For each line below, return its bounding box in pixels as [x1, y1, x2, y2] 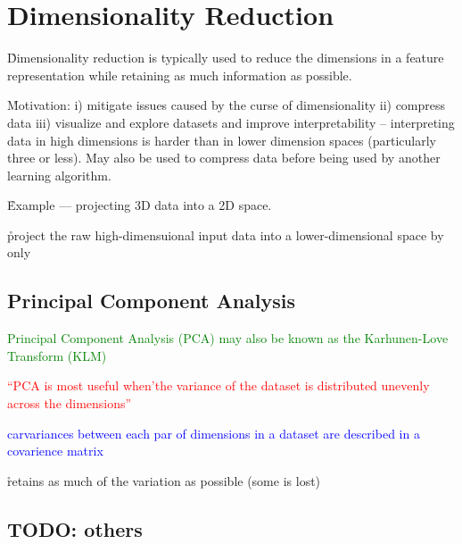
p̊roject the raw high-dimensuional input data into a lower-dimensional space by [7, 225, 444, 244]
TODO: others [7, 515, 143, 542]
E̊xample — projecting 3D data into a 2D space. [7, 196, 272, 214]
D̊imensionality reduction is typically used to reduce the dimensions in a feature [7, 48, 444, 67]
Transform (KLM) [7, 346, 107, 364]
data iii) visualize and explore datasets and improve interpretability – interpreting [7, 113, 455, 131]
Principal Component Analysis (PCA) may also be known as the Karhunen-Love [7, 329, 449, 347]
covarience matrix [7, 441, 103, 460]
